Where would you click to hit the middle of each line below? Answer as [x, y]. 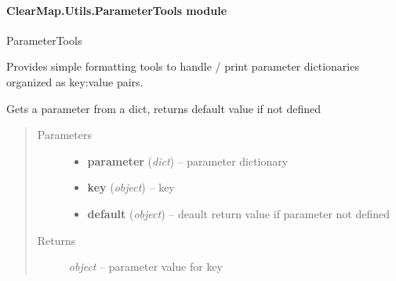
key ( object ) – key [131, 187]
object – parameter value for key [146, 266]
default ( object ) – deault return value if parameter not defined [238, 213]
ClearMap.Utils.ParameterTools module [117, 10]
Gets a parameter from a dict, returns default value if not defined [164, 108]
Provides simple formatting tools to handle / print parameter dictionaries [183, 66]
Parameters [64, 135]
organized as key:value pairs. [75, 81]
